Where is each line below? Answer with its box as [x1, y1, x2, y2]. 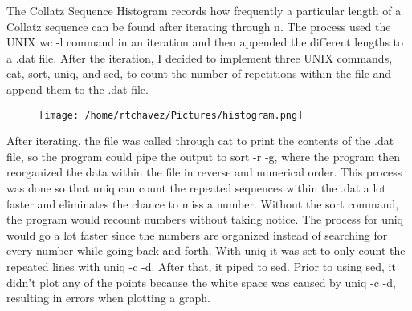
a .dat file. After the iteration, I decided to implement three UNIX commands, [6, 49, 393, 66]
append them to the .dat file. [6, 80, 149, 97]
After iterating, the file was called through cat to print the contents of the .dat [6, 132, 394, 149]
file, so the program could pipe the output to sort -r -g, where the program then [6, 147, 401, 164]
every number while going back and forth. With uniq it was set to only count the [6, 242, 406, 259]
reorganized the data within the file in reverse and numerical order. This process [6, 164, 402, 180]
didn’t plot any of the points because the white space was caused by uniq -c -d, [6, 273, 396, 290]
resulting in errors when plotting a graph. [6, 289, 210, 306]
